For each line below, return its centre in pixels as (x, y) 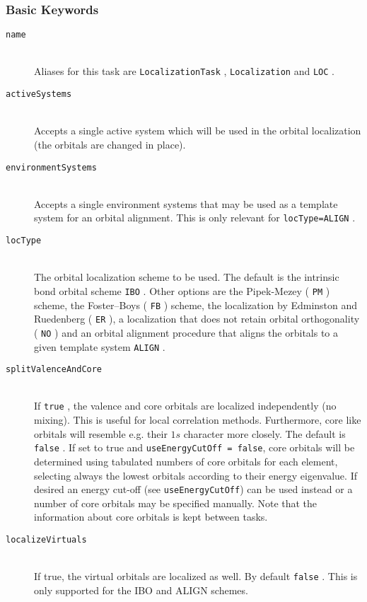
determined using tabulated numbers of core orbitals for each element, (186, 461)
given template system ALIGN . (100, 346)
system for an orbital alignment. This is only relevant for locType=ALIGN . (195, 218)
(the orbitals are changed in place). (110, 144)
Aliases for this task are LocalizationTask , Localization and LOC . (184, 71)
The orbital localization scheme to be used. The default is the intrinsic (187, 277)
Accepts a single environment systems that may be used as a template (186, 203)
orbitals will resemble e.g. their (101, 433)
